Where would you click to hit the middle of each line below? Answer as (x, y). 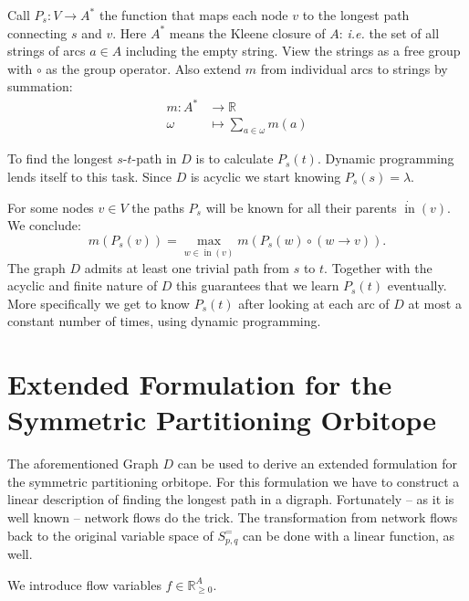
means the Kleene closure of (247, 32)
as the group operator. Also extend (144, 68)
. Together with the (378, 267)
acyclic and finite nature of (83, 285)
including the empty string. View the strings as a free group (293, 51)
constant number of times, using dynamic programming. (164, 321)
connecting (37, 32)
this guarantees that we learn (258, 285)
